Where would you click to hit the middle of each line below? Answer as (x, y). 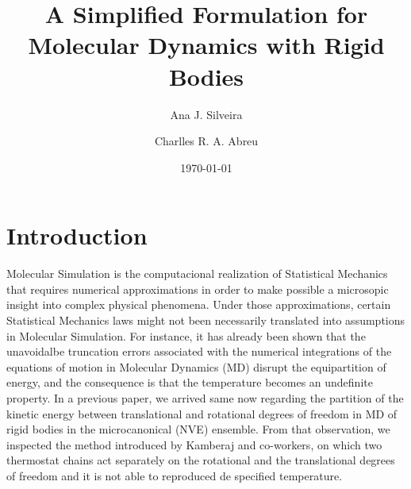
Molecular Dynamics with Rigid (206, 45)
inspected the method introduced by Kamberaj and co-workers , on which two (194, 444)
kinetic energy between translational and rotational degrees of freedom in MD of (202, 413)
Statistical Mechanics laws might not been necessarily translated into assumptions (206, 320)
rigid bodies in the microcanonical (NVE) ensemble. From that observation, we (198, 429)
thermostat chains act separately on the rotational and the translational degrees (201, 460)
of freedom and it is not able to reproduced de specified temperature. (175, 475)
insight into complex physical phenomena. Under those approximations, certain (199, 304)
